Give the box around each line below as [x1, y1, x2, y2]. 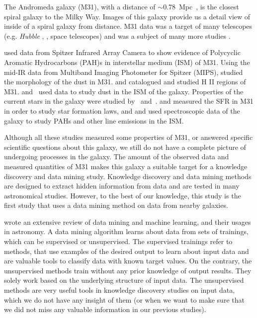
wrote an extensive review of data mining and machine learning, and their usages [4, 216, 251, 227]
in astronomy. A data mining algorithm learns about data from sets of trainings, [4, 226, 249, 237]
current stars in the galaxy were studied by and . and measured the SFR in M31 [4, 96, 254, 106]
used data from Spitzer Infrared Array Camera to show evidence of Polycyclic [4, 47, 241, 58]
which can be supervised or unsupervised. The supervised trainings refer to [4, 236, 233, 247]
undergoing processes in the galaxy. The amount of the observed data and [4, 151, 229, 162]
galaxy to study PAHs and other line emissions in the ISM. [4, 115, 184, 126]
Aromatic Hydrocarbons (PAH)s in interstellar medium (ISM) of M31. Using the [4, 57, 250, 67]
